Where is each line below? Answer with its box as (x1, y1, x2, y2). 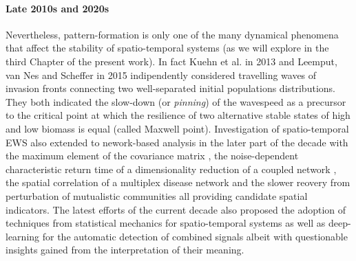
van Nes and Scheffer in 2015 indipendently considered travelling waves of (6, 67, 317, 82)
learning (6, 229, 40, 243)
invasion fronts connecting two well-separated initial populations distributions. (6, 81, 335, 95)
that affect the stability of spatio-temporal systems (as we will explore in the (6, 41, 329, 55)
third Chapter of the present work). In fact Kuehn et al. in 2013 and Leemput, (6, 54, 337, 68)
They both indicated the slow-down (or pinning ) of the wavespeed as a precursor (6, 94, 346, 109)
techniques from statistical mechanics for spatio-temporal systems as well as (6, 216, 326, 230)
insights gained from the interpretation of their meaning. (6, 242, 244, 257)
